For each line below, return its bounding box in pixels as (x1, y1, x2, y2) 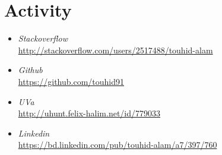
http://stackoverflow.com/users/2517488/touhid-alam (18, 43, 213, 56)
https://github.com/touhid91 (18, 75, 125, 87)
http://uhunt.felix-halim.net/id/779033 (18, 107, 161, 119)
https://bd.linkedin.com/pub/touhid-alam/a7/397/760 (18, 138, 217, 151)
